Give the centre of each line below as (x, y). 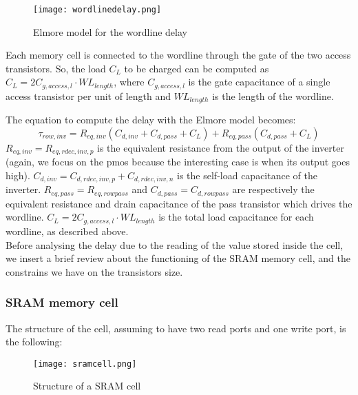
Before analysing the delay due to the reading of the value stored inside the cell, (175, 244)
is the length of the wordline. (273, 95)
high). (18, 175)
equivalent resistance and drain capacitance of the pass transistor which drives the (179, 203)
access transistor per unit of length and (88, 95)
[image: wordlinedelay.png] (97, 10)
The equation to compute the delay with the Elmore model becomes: (151, 120)
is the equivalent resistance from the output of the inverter (221, 147)
